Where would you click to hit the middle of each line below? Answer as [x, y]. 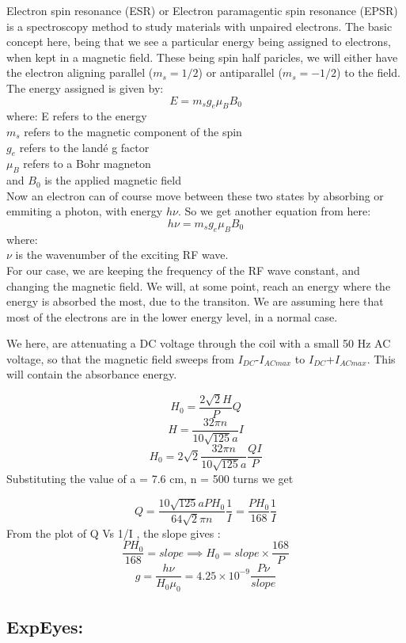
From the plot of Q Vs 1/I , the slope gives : [114, 533]
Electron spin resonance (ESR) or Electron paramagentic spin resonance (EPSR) [202, 10]
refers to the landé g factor [84, 147]
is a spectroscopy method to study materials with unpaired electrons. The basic [199, 26]
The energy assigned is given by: [85, 88]
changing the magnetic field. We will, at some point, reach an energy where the [199, 285]
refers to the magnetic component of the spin [133, 131]
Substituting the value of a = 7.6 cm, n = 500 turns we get [150, 478]
